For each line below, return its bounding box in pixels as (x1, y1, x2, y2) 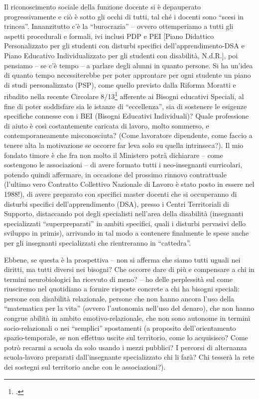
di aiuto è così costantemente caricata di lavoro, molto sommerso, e (4, 120, 209, 131)
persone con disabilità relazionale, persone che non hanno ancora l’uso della (4, 293, 235, 303)
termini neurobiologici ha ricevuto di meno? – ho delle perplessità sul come (4, 273, 233, 284)
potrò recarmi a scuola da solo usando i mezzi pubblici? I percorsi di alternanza (4, 342, 247, 352)
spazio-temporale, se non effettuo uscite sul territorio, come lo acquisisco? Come (4, 332, 248, 343)
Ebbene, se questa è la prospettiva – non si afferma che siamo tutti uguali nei (4, 254, 241, 265)
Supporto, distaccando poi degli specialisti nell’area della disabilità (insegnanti (4, 208, 244, 219)
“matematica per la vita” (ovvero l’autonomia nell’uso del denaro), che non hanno (4, 303, 255, 313)
